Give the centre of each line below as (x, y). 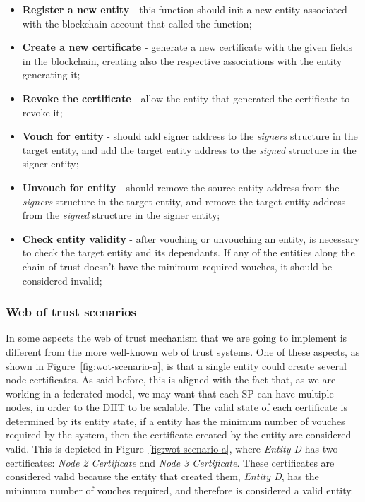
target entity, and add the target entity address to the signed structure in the (189, 149)
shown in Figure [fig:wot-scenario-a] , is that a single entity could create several (176, 365)
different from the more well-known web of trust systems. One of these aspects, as (183, 351)
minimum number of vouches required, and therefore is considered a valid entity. (180, 490)
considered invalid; (62, 280)
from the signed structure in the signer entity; (121, 215)
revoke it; (42, 112)
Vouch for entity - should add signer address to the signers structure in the (190, 136)
